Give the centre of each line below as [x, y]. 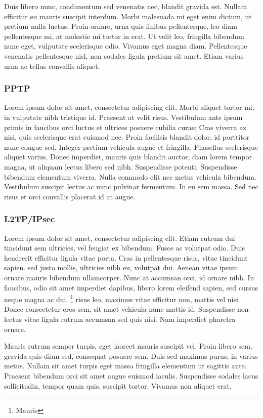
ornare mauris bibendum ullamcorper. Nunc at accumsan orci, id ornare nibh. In [129, 277]
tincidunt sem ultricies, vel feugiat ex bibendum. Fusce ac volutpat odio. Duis [124, 248]
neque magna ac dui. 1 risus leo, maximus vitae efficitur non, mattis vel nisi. [122, 298]
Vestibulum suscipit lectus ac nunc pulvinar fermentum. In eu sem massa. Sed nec [131, 186]
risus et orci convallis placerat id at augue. [70, 196]
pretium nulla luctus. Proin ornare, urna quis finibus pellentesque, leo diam [121, 26]
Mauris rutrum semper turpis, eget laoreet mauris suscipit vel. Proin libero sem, [128, 346]
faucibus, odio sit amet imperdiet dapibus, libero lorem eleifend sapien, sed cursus [131, 287]
